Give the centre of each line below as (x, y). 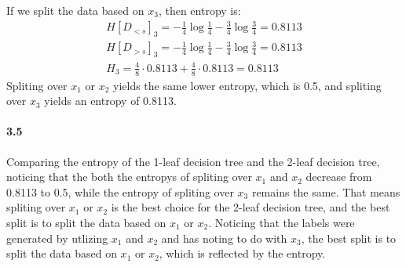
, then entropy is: (199, 10)
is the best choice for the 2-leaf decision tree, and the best (251, 207)
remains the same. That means (326, 191)
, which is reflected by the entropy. (242, 253)
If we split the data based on (75, 10)
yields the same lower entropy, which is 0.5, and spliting (247, 85)
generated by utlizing (57, 238)
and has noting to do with (224, 238)
